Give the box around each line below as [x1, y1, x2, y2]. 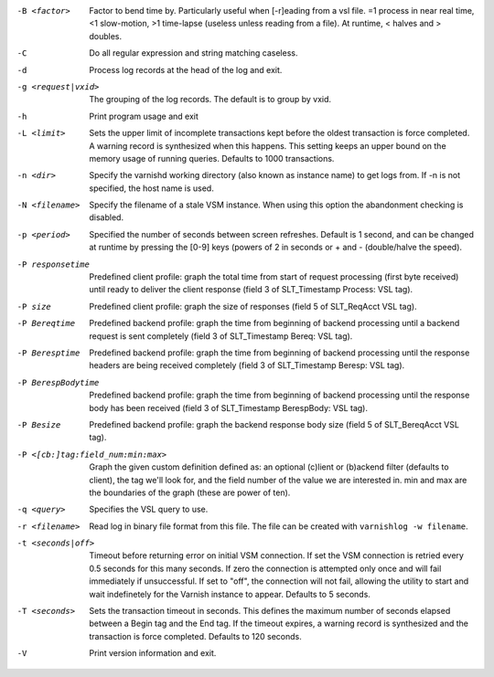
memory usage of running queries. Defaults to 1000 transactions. [89, 153, 335, 164]
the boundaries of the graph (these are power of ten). [89, 487, 291, 498]
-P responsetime [16, 259, 91, 270]
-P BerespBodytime [16, 377, 100, 387]
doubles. [89, 30, 123, 41]
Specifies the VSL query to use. [89, 503, 209, 515]
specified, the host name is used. [89, 183, 214, 194]
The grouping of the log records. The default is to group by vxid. [89, 94, 332, 105]
